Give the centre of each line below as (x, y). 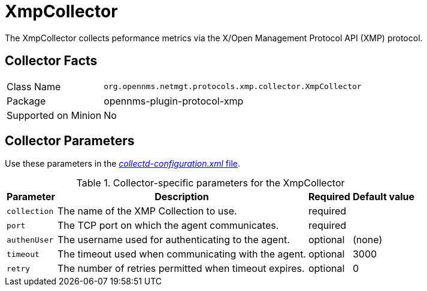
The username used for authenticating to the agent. (173, 240)
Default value (384, 197)
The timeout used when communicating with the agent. (181, 254)
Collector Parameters (70, 141)
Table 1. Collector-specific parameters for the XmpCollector (211, 183)
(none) (367, 240)
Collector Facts (51, 61)
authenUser (30, 240)
